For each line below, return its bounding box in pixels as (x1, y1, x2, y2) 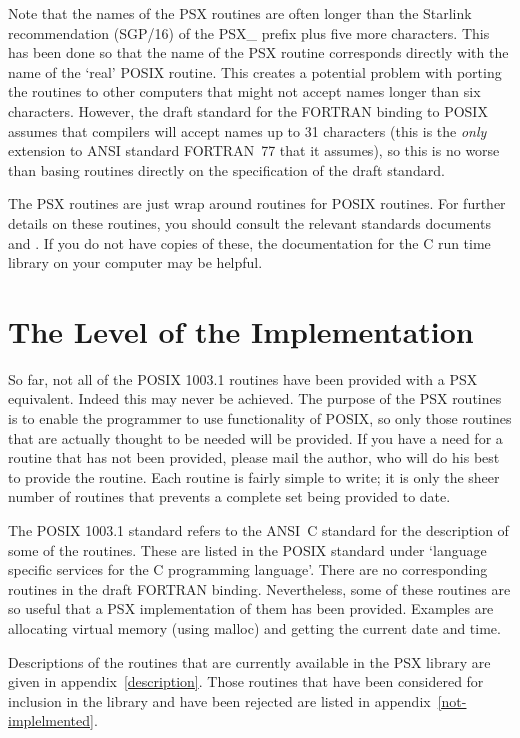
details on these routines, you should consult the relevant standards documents (8, 212, 491, 233)
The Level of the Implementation (8, 310, 474, 351)
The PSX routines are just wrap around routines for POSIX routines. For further (8, 193, 506, 214)
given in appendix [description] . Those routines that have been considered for (8, 671, 484, 692)
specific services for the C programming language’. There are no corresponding (8, 559, 488, 580)
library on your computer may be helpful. (8, 252, 263, 273)
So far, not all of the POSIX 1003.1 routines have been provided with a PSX (8, 368, 478, 389)
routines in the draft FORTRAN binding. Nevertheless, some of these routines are (8, 578, 511, 599)
